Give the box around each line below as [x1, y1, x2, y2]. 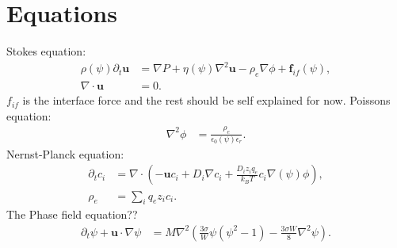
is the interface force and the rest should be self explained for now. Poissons [22, 92, 391, 109]
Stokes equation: [6, 43, 86, 59]
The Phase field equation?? [6, 206, 138, 223]
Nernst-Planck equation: [6, 145, 124, 162]
